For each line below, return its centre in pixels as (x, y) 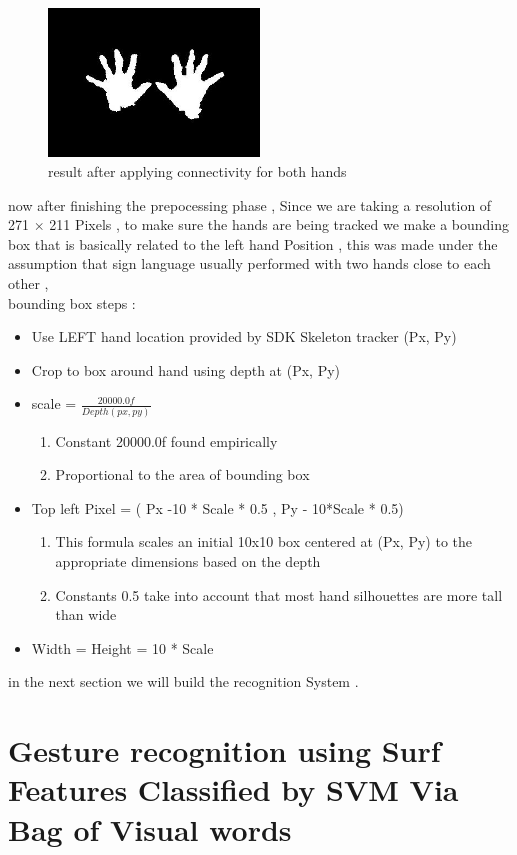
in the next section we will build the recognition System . (183, 681)
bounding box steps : (72, 302)
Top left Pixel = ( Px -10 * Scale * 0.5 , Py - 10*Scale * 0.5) (217, 507)
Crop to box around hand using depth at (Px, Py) (186, 369)
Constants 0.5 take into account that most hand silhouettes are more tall (279, 594)
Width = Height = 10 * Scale (122, 647)
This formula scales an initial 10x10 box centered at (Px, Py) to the (264, 541)
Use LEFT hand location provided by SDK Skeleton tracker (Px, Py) (244, 336)
